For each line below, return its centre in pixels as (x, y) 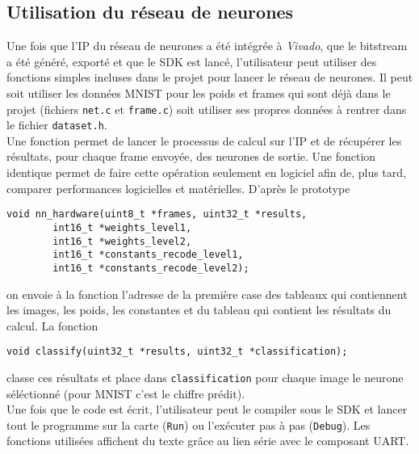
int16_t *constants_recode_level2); (151, 268)
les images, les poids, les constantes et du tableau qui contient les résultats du (199, 310)
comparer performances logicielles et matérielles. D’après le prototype (178, 188)
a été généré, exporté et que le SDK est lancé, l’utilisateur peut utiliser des (192, 61)
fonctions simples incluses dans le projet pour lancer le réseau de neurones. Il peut (210, 77)
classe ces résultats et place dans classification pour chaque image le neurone (205, 377)
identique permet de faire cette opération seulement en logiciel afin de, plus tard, (206, 172)
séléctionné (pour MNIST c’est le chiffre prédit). (126, 393)
